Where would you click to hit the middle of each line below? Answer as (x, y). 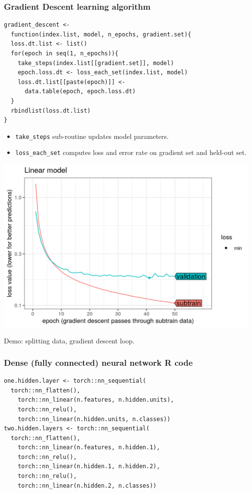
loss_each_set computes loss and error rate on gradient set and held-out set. (131, 152)
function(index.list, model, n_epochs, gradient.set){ (101, 34)
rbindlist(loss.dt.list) (51, 110)
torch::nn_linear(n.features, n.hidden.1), (89, 448)
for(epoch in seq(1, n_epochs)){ (65, 53)
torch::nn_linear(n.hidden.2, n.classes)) (87, 485)
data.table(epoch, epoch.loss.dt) (80, 92)
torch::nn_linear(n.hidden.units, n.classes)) (94, 419)
